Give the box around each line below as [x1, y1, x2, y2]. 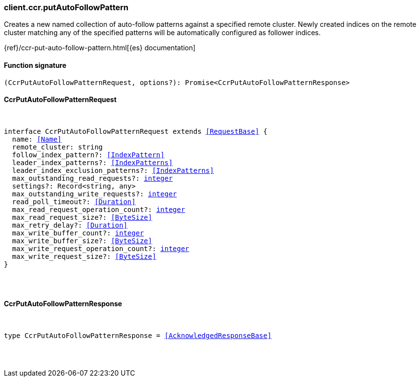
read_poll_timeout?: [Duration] [12, 197, 136, 206]
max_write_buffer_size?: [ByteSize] [12, 236, 152, 245]
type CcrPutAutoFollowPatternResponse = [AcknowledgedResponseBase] [4, 332, 272, 340]
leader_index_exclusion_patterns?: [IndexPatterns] [12, 166, 214, 174]
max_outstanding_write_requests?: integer [12, 190, 177, 198]
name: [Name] [12, 135, 62, 143]
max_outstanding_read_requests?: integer [12, 174, 173, 182]
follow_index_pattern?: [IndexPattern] [12, 150, 165, 159]
